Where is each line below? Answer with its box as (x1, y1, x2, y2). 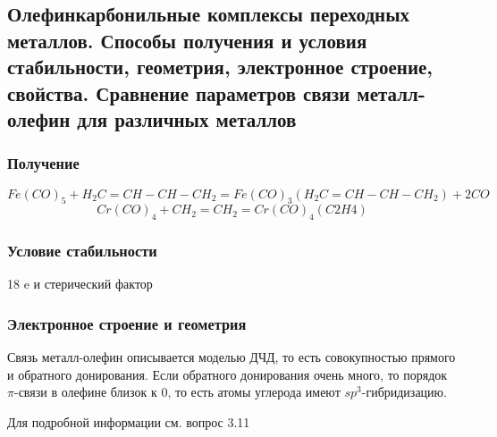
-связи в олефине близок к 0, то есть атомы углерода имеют (13, 382, 341, 401)
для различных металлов (77, 105, 297, 132)
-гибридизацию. (361, 382, 447, 401)
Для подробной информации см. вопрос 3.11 (7, 412, 250, 431)
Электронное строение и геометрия (7, 312, 247, 334)
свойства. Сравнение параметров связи (7, 79, 350, 106)
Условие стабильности (7, 240, 157, 262)
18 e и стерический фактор (7, 274, 153, 293)
